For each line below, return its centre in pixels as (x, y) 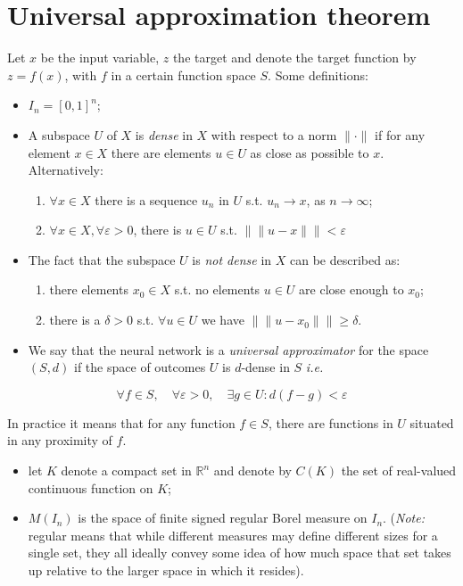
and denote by (252, 470)
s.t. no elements (217, 289)
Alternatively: (66, 170)
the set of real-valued (399, 470)
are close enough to (351, 289)
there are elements (161, 152)
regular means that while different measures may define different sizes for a (233, 535)
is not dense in (232, 259)
